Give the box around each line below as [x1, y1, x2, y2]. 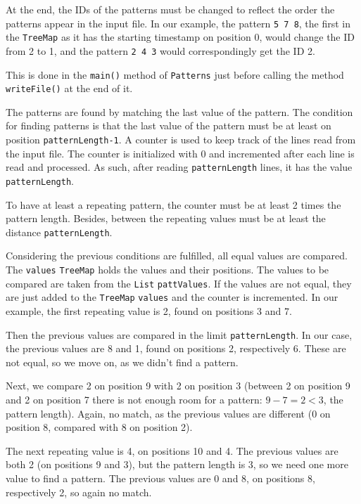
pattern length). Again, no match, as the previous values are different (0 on [6, 406, 331, 420]
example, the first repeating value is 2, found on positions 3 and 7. [6, 304, 292, 318]
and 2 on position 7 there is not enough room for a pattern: [6, 392, 262, 407]
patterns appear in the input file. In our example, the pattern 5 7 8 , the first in [6, 15, 351, 30]
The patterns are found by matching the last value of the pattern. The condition [6, 104, 353, 119]
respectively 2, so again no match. [6, 484, 152, 499]
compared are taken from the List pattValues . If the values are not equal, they [6, 276, 352, 290]
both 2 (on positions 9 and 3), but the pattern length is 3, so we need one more [6, 457, 348, 472]
